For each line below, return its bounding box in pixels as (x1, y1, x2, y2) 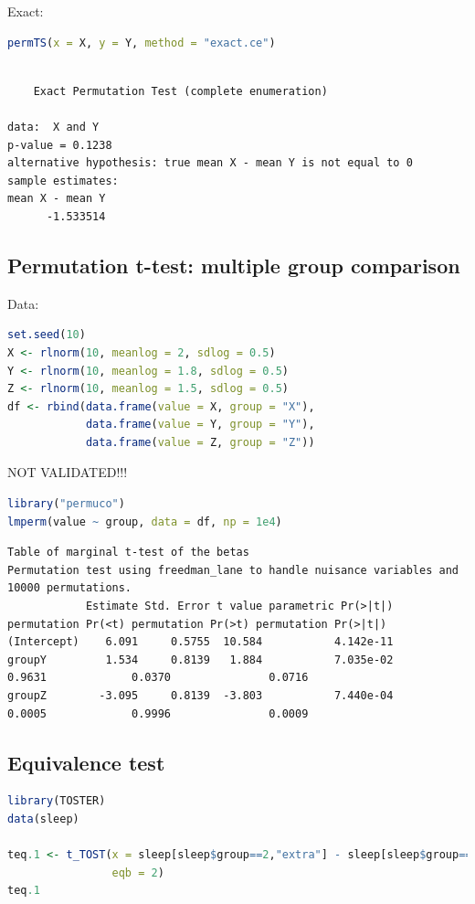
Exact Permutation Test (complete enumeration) (33, 84, 328, 98)
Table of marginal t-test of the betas (7, 546, 249, 559)
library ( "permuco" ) (7, 497, 125, 511)
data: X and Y (7, 120, 100, 133)
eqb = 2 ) (111, 866, 164, 879)
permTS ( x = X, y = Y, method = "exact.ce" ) (7, 36, 276, 49)
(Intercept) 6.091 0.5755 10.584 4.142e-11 (7, 635, 394, 649)
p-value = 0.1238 (7, 138, 112, 152)
